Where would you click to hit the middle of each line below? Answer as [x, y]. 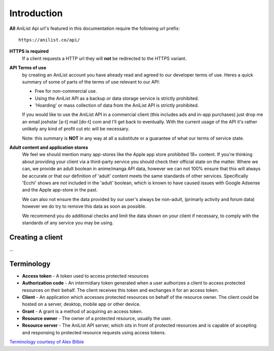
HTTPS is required [29, 51]
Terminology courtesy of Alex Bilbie [47, 342]
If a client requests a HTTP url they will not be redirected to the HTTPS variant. [104, 58]
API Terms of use [28, 68]
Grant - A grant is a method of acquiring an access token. [82, 311]
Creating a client [36, 237]
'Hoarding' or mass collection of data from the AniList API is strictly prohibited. [117, 105]
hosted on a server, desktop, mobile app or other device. [81, 304]
